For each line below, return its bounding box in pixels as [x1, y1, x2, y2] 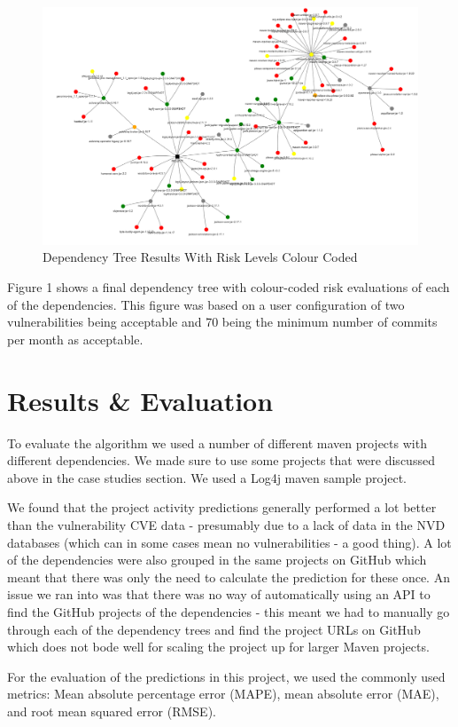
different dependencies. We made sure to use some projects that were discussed [7, 451, 435, 470]
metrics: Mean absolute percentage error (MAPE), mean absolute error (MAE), [7, 684, 439, 703]
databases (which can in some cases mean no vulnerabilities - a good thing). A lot [7, 533, 452, 551]
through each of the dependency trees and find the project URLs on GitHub [7, 620, 421, 638]
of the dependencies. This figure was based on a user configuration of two [7, 295, 405, 313]
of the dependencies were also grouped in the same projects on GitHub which [7, 550, 427, 569]
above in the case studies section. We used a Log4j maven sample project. [7, 468, 407, 486]
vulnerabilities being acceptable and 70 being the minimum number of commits [7, 312, 438, 331]
